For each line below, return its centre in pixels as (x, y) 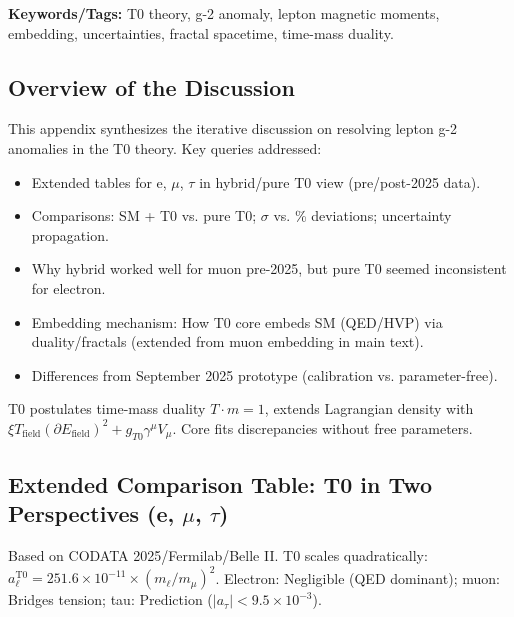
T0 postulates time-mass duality (107, 408)
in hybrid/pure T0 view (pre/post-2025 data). (340, 181)
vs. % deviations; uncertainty (362, 215)
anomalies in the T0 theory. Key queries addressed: (165, 147)
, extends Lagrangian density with (369, 408)
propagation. (70, 234)
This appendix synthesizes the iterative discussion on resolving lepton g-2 (233, 128)
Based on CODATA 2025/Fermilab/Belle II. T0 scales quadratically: (218, 554)
